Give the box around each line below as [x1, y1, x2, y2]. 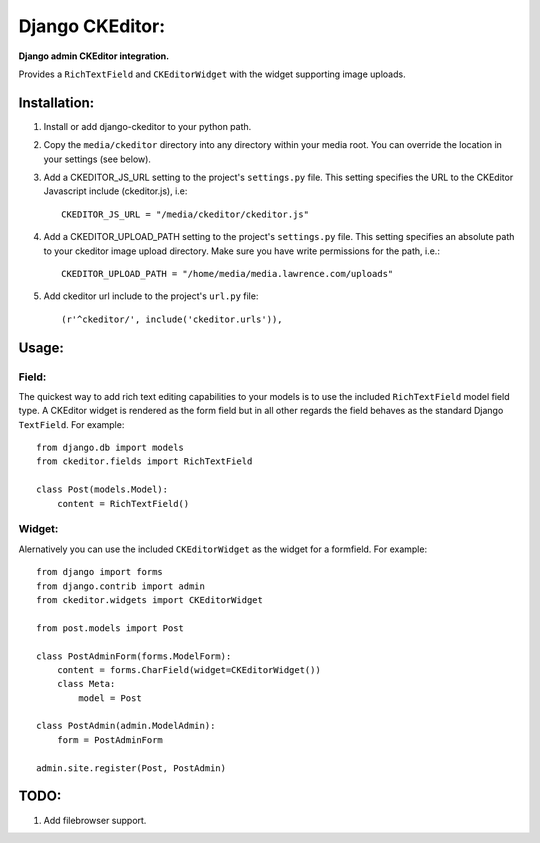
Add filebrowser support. [43, 814, 147, 826]
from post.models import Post [36, 622, 185, 634]
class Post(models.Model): [36, 484, 169, 495]
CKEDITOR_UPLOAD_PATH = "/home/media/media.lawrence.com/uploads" [61, 268, 394, 279]
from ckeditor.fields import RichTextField [36, 456, 253, 467]
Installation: [18, 94, 95, 111]
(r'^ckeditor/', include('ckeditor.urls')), [61, 313, 284, 325]
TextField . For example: [18, 418, 125, 430]
